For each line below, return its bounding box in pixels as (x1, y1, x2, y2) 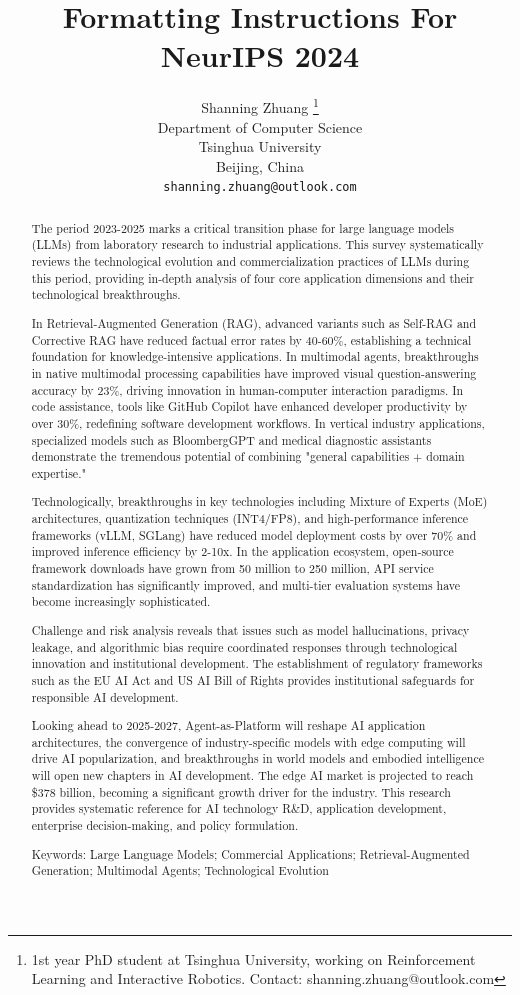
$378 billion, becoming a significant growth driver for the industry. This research (31, 783, 451, 800)
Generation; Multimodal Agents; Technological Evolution (31, 862, 329, 879)
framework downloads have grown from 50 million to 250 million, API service (31, 560, 434, 577)
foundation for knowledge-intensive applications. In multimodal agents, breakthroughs (31, 348, 479, 365)
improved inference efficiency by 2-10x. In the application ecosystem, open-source (31, 543, 454, 560)
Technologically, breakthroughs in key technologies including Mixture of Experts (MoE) (31, 493, 488, 510)
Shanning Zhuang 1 (201, 94, 319, 117)
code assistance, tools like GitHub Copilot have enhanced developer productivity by (31, 398, 468, 415)
